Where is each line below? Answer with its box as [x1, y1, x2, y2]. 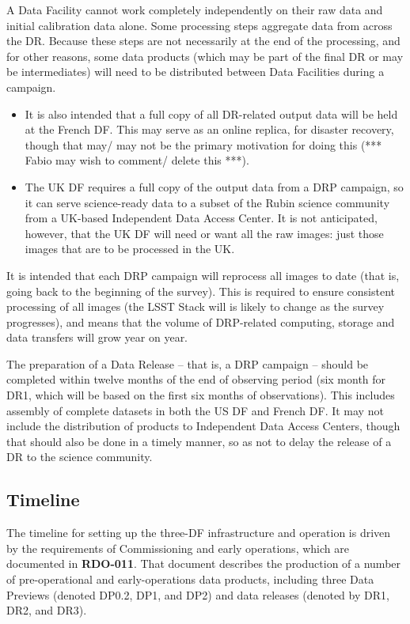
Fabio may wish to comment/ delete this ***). [25, 152, 249, 168]
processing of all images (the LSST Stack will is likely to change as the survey [6, 298, 385, 315]
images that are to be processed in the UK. [25, 240, 235, 257]
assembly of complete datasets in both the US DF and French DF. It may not [6, 402, 384, 418]
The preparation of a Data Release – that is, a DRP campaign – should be [6, 355, 369, 372]
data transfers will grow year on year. [6, 329, 188, 346]
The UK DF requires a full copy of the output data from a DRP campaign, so [25, 178, 404, 195]
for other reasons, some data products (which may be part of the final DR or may [6, 47, 404, 64]
